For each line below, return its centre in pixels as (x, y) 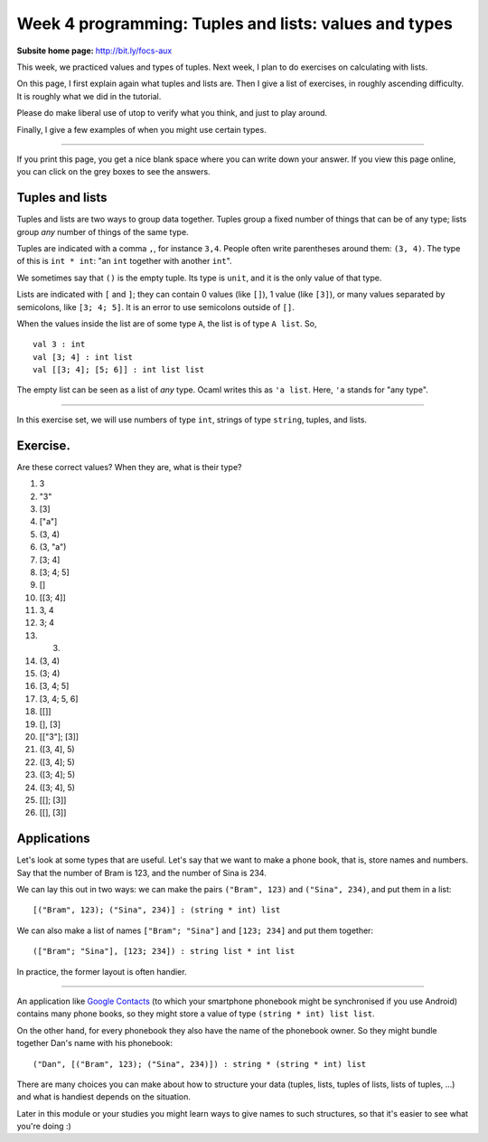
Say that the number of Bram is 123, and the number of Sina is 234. (141, 873)
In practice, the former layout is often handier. (102, 971)
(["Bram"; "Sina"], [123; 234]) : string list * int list (164, 951)
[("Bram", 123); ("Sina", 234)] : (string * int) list (157, 910)
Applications (53, 839)
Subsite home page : (55, 51)
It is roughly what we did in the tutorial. (89, 96)
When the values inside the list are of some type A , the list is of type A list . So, (167, 323)
